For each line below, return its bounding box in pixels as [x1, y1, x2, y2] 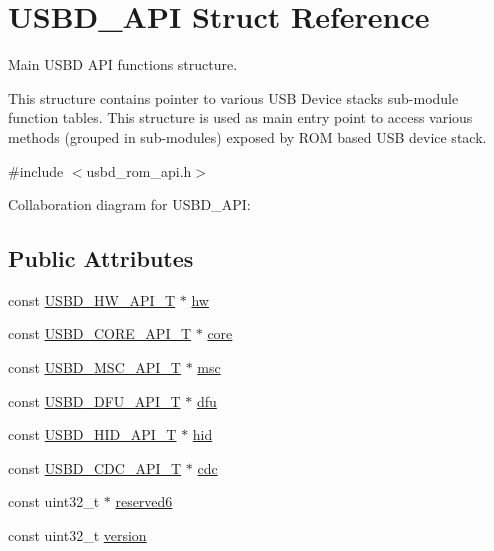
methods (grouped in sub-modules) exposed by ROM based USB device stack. [8, 126, 487, 147]
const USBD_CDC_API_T [8, 457, 182, 478]
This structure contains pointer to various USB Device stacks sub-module [8, 87, 459, 108]
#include [8, 160, 64, 181]
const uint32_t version [8, 525, 147, 546]
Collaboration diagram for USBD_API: [8, 194, 251, 215]
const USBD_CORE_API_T [8, 323, 192, 344]
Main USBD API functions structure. [8, 54, 238, 75]
